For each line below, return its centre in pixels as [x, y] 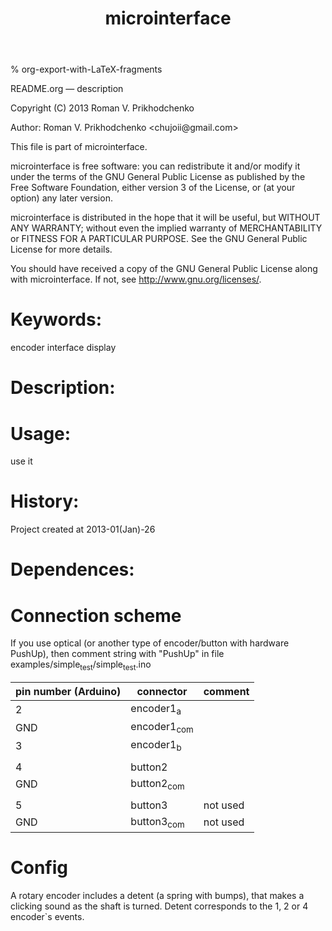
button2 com [157, 784]
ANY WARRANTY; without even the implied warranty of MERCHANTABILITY [166, 228]
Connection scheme [96, 615]
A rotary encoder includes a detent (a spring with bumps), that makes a [157, 895]
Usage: [41, 433]
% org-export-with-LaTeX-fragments [86, 69]
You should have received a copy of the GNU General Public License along [164, 269]
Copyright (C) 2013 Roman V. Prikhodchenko [102, 108]
